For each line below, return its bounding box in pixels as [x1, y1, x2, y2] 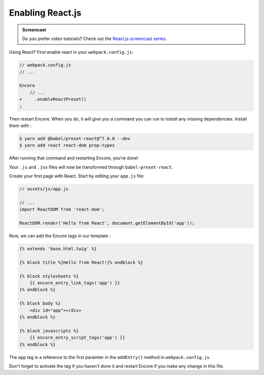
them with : [9, 123, 32, 129]
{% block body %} [19, 301, 61, 306]
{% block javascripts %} [19, 328, 79, 333]
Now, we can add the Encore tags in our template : [9, 233, 111, 239]
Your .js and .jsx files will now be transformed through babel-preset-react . [9, 164, 173, 170]
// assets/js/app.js [19, 186, 68, 192]
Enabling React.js [9, 7, 82, 18]
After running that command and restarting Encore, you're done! [9, 155, 139, 161]
